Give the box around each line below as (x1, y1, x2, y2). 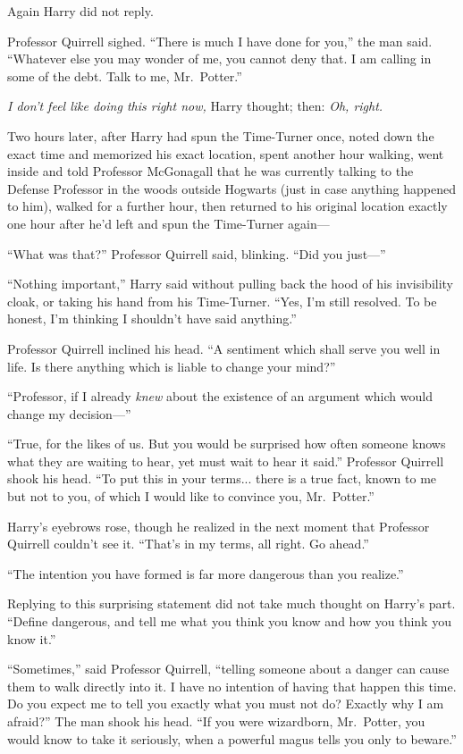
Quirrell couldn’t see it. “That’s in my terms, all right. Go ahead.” (7, 534, 369, 553)
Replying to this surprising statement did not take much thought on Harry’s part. (7, 594, 456, 613)
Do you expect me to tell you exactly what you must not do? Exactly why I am (7, 694, 444, 713)
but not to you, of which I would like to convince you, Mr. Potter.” (7, 487, 375, 506)
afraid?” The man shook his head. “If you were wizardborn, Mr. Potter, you (7, 712, 425, 730)
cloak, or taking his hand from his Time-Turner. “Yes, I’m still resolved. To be (7, 291, 437, 310)
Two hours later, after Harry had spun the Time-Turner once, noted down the (7, 126, 434, 145)
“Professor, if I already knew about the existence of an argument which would (7, 387, 433, 406)
